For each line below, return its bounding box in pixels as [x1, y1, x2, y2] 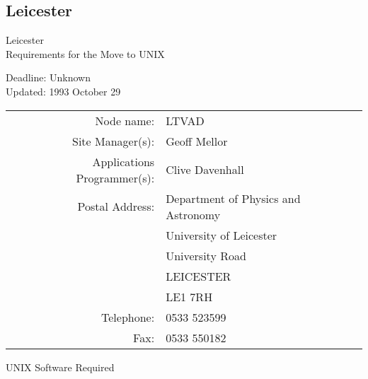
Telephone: [101, 308, 155, 325]
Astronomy [166, 206, 221, 223]
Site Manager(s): [71, 132, 155, 149]
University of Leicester [166, 226, 277, 243]
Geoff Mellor [166, 132, 228, 149]
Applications [92, 153, 155, 170]
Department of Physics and [166, 189, 301, 206]
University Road [166, 247, 246, 264]
